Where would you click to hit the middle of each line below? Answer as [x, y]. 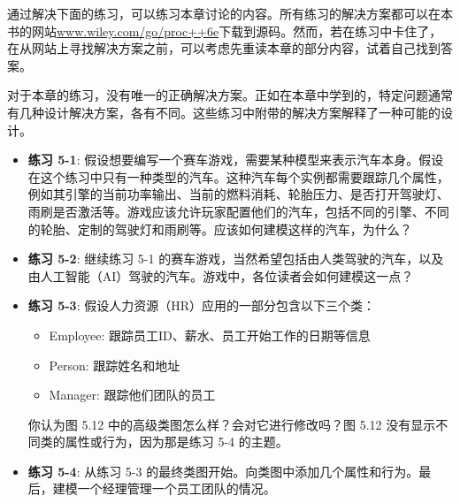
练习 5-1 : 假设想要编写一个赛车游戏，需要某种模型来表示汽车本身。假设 [236, 160]
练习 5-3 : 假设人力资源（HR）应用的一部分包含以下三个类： [201, 305]
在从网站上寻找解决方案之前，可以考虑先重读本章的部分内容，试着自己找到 [224, 48]
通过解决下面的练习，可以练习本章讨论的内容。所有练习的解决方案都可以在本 [230, 13]
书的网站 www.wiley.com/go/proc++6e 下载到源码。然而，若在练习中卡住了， [225, 30]
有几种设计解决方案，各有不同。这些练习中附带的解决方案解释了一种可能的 [224, 112]
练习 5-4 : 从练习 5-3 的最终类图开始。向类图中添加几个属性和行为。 [223, 471]
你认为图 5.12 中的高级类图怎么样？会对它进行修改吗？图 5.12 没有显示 [232, 424]
